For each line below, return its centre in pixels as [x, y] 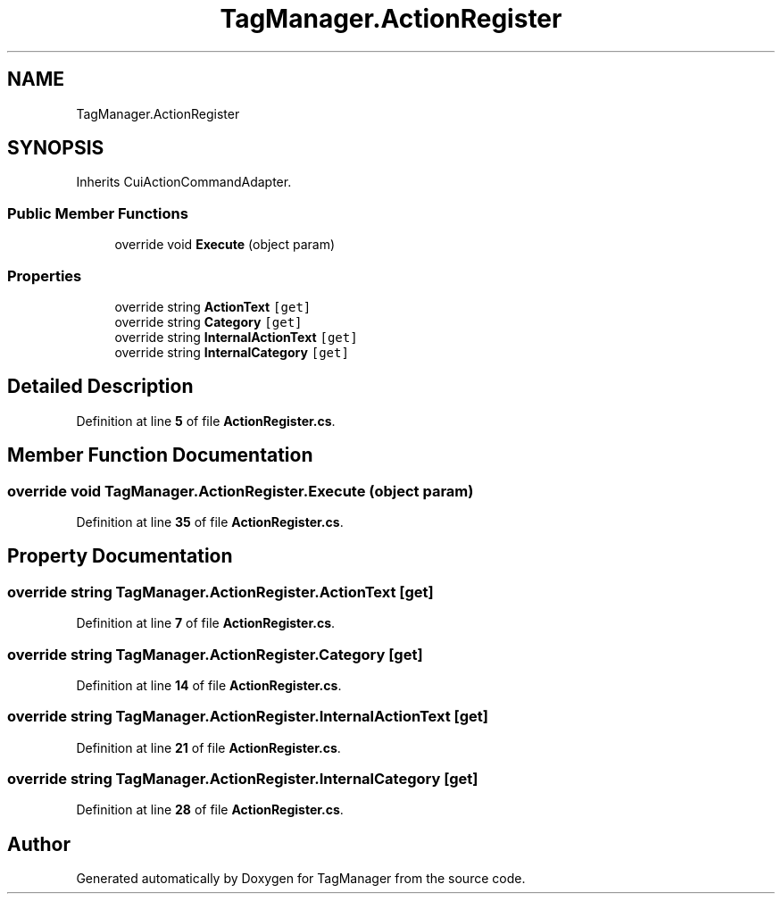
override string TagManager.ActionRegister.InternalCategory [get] [243, 779]
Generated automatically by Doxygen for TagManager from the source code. [301, 879]
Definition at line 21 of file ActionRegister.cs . [208, 747]
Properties [45, 275]
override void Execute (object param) [225, 245]
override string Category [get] [208, 321]
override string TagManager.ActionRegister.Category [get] [215, 654]
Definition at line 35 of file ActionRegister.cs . [210, 522]
